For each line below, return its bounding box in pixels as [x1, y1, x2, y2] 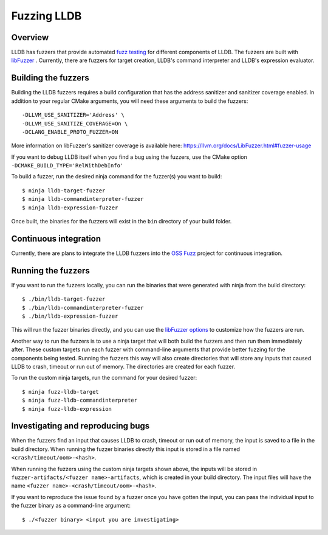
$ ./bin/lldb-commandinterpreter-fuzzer [22, 304, 144, 311]
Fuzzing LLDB [11, 9, 82, 23]
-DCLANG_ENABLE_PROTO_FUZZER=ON [22, 128, 118, 135]
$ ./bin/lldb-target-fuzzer [22, 296, 106, 302]
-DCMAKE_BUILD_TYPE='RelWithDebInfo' [11, 162, 124, 169]
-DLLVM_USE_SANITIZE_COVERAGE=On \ [22, 120, 128, 127]
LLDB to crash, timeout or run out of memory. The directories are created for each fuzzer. [11, 363, 236, 370]
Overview [11, 32, 49, 43]
